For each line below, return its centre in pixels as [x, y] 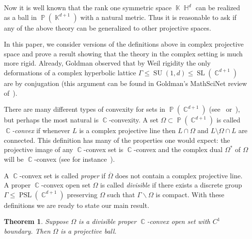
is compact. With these [190, 194]
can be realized [218, 7]
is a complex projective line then [127, 130]
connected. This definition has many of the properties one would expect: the [117, 140]
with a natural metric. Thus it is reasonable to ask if [158, 17]
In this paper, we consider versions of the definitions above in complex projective [124, 44]
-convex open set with [179, 221]
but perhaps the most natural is [51, 120]
